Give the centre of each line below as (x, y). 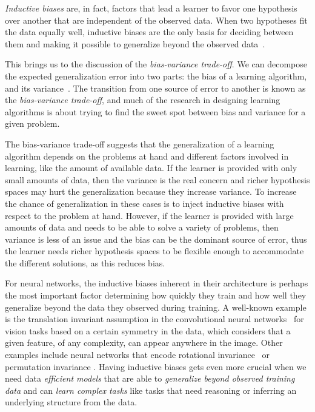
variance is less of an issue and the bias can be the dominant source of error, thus (156, 239)
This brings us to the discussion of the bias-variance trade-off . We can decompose (156, 64)
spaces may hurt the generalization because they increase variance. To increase (151, 191)
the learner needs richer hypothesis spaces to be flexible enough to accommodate (154, 251)
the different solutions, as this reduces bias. (85, 262)
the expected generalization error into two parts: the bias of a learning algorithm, (156, 76)
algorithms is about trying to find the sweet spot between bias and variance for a (155, 111)
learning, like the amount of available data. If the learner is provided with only (151, 168)
